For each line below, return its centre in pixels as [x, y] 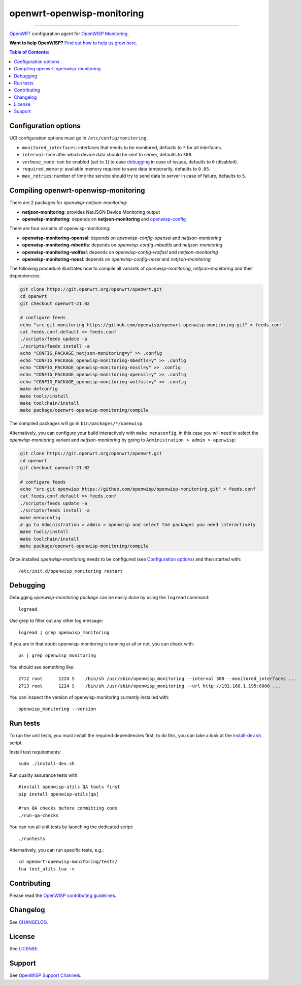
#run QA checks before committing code [68, 808]
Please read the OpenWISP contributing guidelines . [63, 895]
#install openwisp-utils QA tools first [69, 787]
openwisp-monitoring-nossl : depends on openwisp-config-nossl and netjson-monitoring [116, 259]
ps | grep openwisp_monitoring [57, 656]
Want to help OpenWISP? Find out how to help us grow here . [73, 43]
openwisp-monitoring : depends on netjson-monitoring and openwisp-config [104, 219]
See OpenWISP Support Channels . [45, 975]
